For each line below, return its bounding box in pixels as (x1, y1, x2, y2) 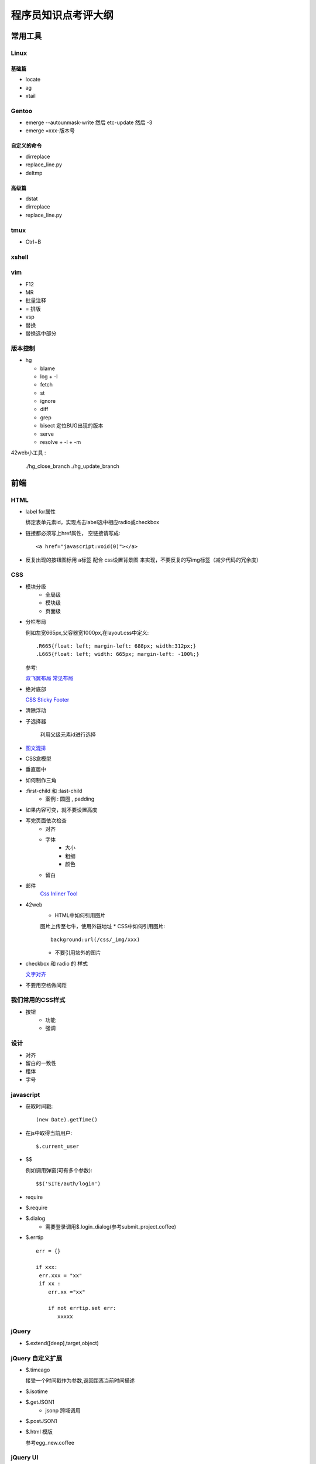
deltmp (25, 169, 43, 176)
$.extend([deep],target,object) (25, 1339, 99, 1346)
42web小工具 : (11, 449, 46, 456)
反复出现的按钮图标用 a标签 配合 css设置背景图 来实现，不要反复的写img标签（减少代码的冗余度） (25, 556, 262, 563)
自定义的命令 (11, 142, 42, 149)
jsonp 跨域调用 (45, 1407, 81, 1414)
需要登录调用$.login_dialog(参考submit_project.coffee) (45, 1223, 177, 1230)
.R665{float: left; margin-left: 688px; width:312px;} (36, 643, 197, 649)
